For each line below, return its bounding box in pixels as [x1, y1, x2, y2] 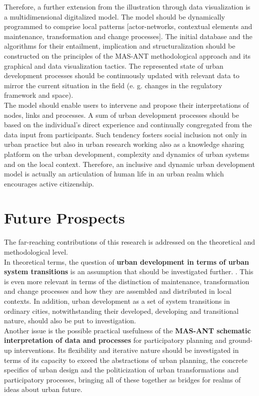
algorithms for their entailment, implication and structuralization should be [4, 41, 235, 51]
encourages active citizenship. [4, 178, 94, 188]
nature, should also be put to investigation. [4, 315, 136, 326]
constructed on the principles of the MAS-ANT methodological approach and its [4, 50, 251, 61]
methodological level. [4, 247, 68, 257]
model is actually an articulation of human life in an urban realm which [4, 168, 224, 179]
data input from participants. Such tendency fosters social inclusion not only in [4, 129, 247, 139]
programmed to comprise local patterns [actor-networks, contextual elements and [4, 21, 252, 32]
